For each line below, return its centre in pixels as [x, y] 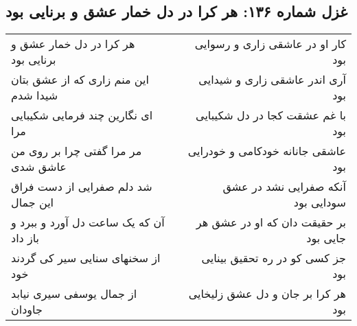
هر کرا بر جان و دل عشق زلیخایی [267, 294]
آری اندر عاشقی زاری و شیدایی [272, 80]
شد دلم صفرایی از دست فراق [82, 187]
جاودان [27, 310]
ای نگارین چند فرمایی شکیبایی [82, 115]
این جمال [33, 202]
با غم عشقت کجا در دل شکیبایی [271, 115]
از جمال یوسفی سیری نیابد [74, 294]
